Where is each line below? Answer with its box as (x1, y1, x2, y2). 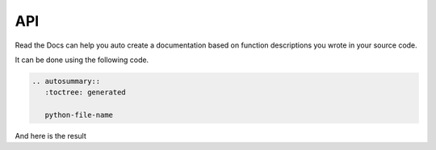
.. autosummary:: (31, 77, 101, 85)
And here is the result (15, 131, 86, 141)
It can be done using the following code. (15, 55, 149, 65)
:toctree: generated (44, 88, 127, 97)
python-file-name (44, 110, 113, 120)
